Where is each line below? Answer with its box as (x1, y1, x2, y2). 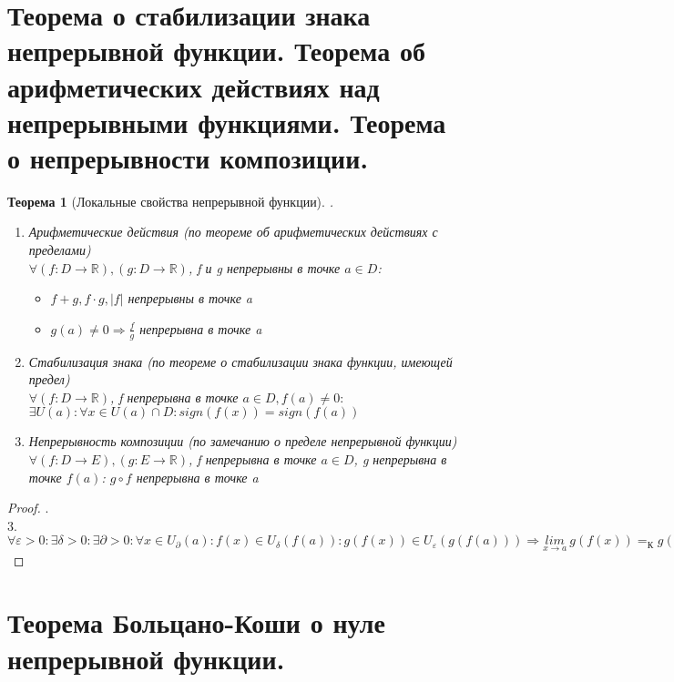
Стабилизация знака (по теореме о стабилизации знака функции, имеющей (28, 351, 453, 371)
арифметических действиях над (7, 67, 380, 105)
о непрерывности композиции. (7, 138, 369, 176)
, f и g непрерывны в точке (188, 258, 341, 277)
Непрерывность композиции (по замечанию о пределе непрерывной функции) (28, 432, 457, 451)
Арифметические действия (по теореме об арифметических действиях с (28, 222, 438, 241)
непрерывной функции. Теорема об (7, 32, 425, 69)
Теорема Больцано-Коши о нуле (7, 604, 385, 641)
